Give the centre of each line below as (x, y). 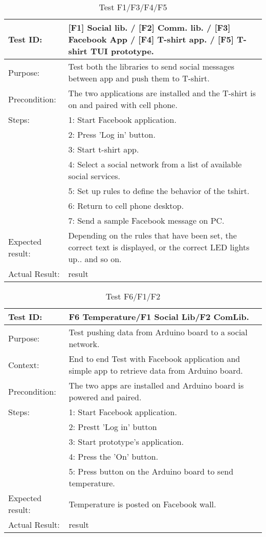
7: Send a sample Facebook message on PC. (146, 220)
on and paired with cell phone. (123, 105)
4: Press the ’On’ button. (114, 456)
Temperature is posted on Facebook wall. (142, 504)
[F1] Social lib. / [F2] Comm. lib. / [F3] (149, 27)
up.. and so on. (95, 259)
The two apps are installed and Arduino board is (156, 385)
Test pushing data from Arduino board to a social (158, 332)
